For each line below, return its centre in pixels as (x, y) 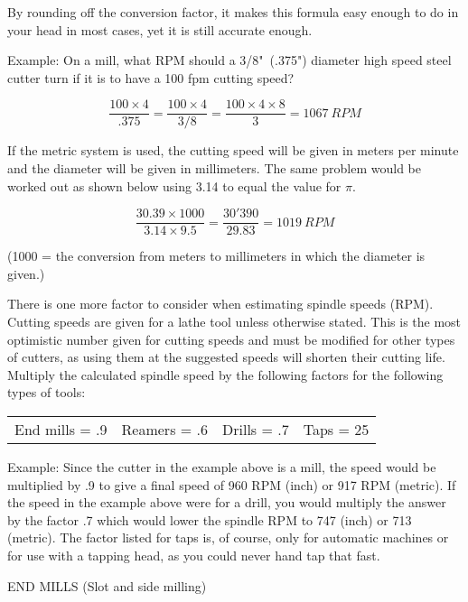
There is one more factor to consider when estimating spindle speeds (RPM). (220, 304)
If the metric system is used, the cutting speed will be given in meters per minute (233, 150)
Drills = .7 (256, 430)
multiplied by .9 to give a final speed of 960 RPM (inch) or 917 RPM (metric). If (232, 484)
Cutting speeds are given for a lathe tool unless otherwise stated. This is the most (234, 322)
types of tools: (47, 392)
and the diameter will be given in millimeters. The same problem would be (214, 168)
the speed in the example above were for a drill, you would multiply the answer (227, 502)
